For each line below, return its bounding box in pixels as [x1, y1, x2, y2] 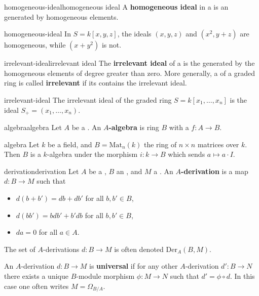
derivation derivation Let [4, 165, 79, 176]
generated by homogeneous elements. [4, 11, 119, 22]
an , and [116, 165, 142, 176]
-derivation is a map [180, 165, 248, 176]
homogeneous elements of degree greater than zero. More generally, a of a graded [4, 67, 255, 78]
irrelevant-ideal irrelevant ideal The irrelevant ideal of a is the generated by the [4, 58, 255, 68]
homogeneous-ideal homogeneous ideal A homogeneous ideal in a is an [4, 2, 229, 12]
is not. [101, 39, 122, 50]
